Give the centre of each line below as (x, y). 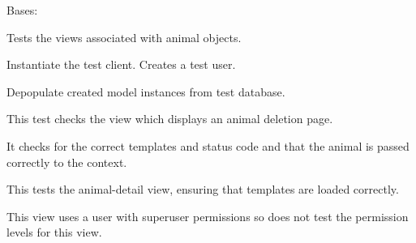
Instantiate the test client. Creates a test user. (121, 64)
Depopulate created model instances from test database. (146, 91)
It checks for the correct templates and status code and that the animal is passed (208, 145)
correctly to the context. (67, 162)
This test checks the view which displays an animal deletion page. (170, 119)
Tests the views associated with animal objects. (124, 37)
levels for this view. (54, 232)
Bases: (22, 10)
